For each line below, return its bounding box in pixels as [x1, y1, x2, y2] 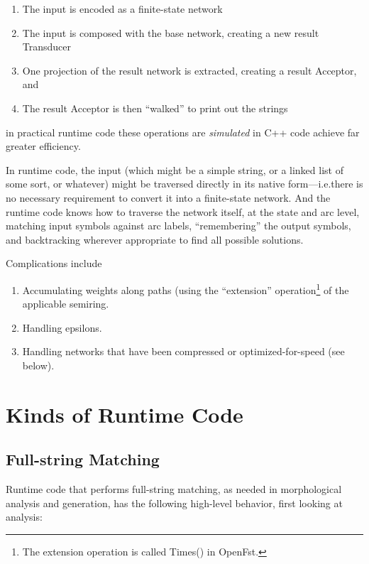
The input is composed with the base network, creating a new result [22, 25, 319, 40]
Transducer [22, 39, 72, 54]
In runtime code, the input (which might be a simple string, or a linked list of [6, 162, 343, 177]
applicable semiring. [22, 296, 109, 311]
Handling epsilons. [22, 320, 102, 335]
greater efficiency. [6, 139, 81, 153]
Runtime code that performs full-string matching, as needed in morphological [6, 482, 342, 497]
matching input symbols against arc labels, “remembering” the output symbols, [6, 218, 351, 233]
